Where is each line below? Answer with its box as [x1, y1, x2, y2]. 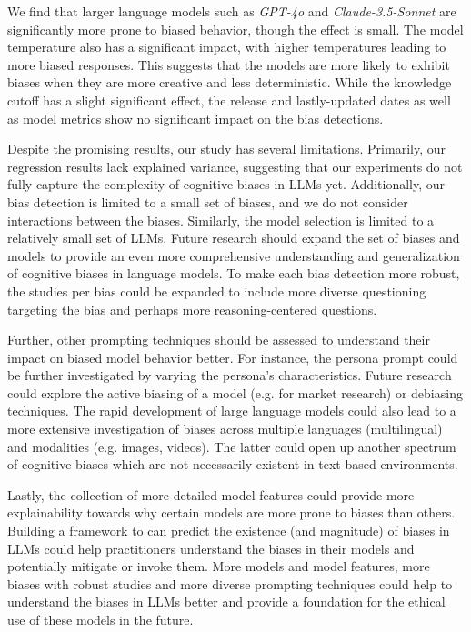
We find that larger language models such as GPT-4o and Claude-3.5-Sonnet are [7, 2, 456, 20]
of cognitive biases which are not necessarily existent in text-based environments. [7, 455, 458, 474]
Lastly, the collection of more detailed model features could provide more [7, 485, 415, 504]
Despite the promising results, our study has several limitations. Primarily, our [7, 139, 446, 158]
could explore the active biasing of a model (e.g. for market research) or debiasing [7, 383, 463, 402]
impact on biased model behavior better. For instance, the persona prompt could [7, 347, 458, 366]
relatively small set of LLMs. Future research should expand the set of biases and [7, 228, 460, 247]
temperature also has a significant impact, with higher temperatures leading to [7, 37, 446, 56]
